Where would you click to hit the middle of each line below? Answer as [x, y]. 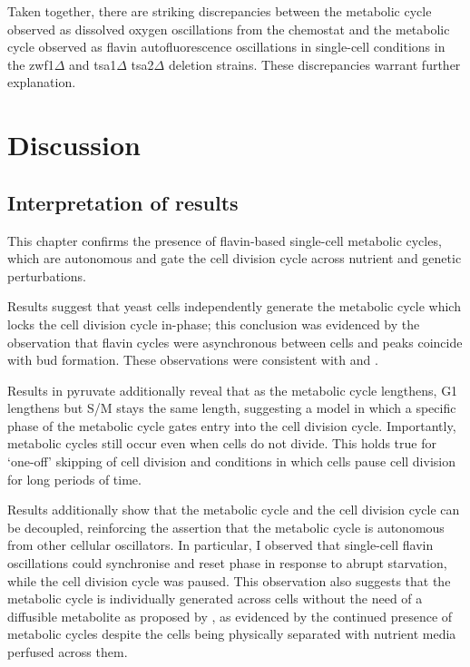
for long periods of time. [74, 479]
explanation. [42, 82]
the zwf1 [31, 64]
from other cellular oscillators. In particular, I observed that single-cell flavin [220, 545]
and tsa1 [93, 64]
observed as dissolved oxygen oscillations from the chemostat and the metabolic [229, 29]
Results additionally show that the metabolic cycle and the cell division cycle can [234, 510]
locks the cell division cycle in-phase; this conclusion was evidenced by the [214, 324]
